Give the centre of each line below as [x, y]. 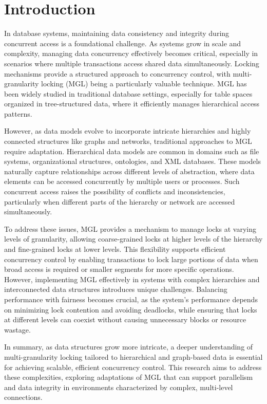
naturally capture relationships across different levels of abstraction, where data [129, 171]
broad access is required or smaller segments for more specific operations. [119, 269]
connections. [23, 397]
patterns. [18, 113]
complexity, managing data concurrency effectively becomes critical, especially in [131, 53]
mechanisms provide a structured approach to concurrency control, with [117, 73]
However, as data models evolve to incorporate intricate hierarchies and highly [128, 131]
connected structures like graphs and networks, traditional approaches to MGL [128, 141]
